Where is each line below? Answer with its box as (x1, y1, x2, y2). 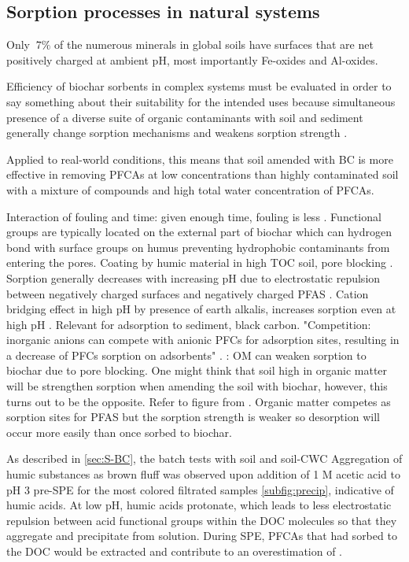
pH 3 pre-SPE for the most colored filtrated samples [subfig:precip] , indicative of (6, 481, 394, 497)
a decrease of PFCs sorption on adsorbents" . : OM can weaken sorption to (6, 346, 367, 363)
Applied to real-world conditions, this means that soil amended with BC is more (6, 150, 393, 167)
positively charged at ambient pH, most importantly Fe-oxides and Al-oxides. (6, 51, 378, 68)
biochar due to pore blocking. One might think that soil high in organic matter (6, 362, 388, 379)
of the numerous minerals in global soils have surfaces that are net (54, 36, 374, 53)
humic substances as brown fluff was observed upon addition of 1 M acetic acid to (6, 466, 401, 483)
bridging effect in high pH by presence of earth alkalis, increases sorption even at (6, 301, 396, 317)
